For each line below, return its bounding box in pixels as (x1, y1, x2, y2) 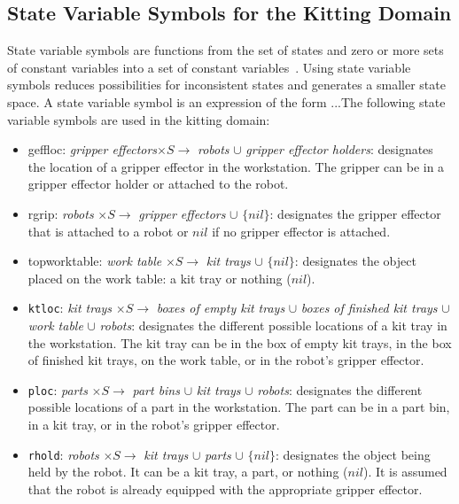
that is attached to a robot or (27, 221, 189, 240)
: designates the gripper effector (269, 204, 441, 222)
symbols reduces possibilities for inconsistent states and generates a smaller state (7, 75, 446, 94)
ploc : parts (27, 380, 88, 399)
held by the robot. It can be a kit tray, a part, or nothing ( (27, 462, 348, 481)
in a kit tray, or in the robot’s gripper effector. (27, 415, 280, 434)
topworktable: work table (27, 252, 162, 270)
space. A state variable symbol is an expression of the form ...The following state (7, 92, 446, 111)
